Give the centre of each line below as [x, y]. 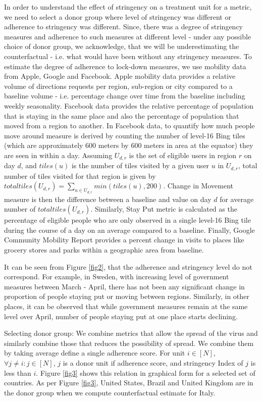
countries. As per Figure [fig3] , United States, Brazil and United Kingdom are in [129, 383]
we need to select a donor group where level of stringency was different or [118, 16]
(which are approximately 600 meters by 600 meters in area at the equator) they [129, 145]
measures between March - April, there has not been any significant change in [124, 286]
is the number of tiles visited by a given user [140, 165]
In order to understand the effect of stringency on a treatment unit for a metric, [128, 7]
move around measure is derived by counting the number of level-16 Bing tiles [125, 135]
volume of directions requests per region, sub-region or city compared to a [118, 86]
